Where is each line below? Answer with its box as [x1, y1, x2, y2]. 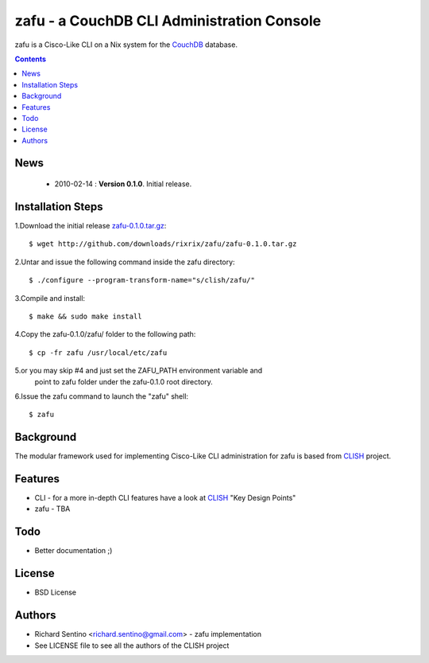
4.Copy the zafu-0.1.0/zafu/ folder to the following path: [14, 330, 196, 339]
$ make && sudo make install [29, 311, 142, 321]
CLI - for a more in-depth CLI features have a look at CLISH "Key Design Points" [34, 493, 296, 503]
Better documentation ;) [34, 546, 113, 556]
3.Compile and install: [14, 293, 86, 302]
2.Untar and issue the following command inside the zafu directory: [14, 257, 235, 267]
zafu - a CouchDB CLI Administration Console [14, 12, 322, 29]
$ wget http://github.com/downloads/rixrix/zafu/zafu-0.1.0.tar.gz [29, 240, 297, 248]
